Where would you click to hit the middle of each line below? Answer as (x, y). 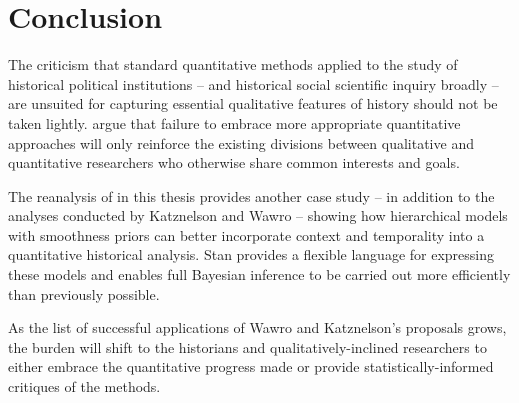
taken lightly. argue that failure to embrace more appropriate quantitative (234, 122)
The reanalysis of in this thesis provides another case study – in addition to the (251, 195)
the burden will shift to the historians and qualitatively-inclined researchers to (247, 346)
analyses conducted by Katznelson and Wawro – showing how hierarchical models (258, 215)
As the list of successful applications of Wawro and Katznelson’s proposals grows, (257, 327)
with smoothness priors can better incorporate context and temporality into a (246, 234)
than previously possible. (84, 293)
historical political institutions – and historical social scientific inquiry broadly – (253, 83)
